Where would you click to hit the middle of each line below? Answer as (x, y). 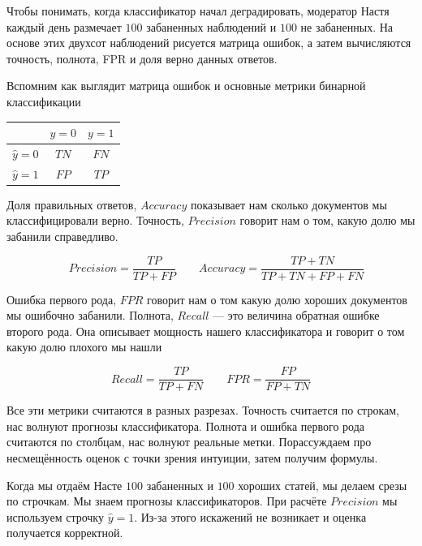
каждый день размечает (64, 26)
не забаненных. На (347, 26)
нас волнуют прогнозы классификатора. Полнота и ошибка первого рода (186, 426)
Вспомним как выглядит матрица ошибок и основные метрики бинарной (186, 86)
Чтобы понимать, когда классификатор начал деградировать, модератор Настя (198, 11)
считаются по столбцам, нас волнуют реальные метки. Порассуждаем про (189, 442)
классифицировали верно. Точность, (95, 220)
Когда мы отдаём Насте (65, 485)
